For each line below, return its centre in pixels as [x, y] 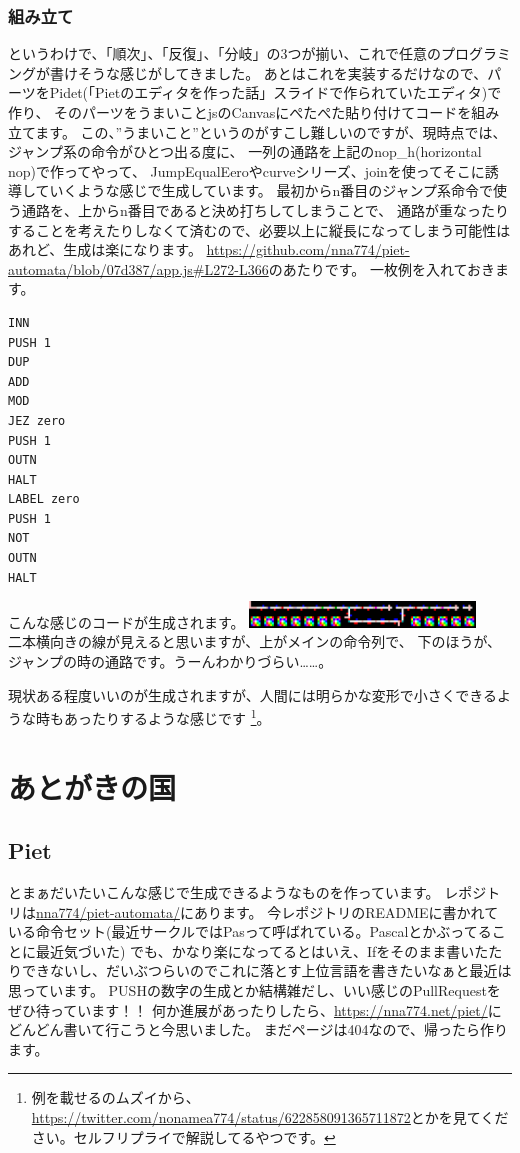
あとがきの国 [92, 786]
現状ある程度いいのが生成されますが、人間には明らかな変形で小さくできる [253, 694]
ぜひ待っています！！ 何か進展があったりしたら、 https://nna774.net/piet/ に [255, 1009]
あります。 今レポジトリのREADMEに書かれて [346, 911]
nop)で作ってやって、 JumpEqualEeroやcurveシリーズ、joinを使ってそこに [246, 170]
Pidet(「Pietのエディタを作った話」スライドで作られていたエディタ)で [275, 92]
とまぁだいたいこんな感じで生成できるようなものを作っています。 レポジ [247, 892]
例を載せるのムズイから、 [115, 1097]
